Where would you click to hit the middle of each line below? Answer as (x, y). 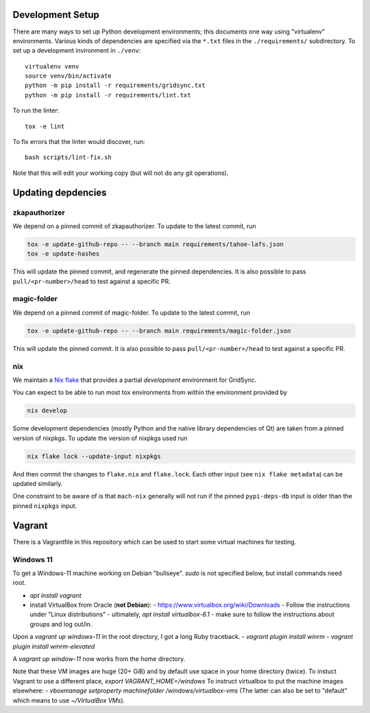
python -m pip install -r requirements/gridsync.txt (115, 85)
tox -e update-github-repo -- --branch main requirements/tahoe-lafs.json (156, 244)
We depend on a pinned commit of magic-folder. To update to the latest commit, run (131, 313)
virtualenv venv (52, 66)
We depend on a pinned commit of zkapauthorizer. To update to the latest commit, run (134, 226)
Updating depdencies (60, 192)
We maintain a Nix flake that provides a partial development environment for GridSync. (135, 380)
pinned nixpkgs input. (45, 506)
